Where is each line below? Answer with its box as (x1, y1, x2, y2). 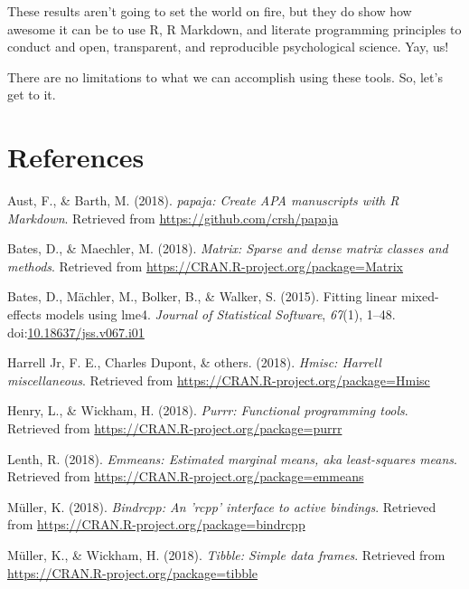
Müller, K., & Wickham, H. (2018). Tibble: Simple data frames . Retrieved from (7, 546, 446, 564)
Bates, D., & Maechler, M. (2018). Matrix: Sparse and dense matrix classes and (7, 239, 448, 258)
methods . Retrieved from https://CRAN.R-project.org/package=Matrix (7, 256, 404, 275)
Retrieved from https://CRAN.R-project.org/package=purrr (7, 419, 342, 438)
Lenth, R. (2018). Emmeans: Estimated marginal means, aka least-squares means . (7, 449, 457, 468)
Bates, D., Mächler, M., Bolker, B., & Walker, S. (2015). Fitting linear (7, 287, 398, 306)
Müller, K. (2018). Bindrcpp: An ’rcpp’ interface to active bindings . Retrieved (7, 497, 436, 516)
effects (7, 305, 42, 324)
